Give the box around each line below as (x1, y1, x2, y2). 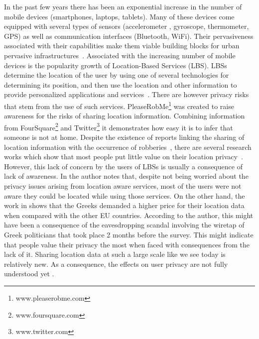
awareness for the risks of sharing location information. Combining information (4, 111, 245, 121)
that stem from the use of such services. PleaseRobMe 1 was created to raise (4, 99, 234, 111)
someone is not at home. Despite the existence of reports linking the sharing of (4, 132, 245, 142)
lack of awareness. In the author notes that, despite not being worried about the (4, 171, 249, 181)
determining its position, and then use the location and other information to (4, 79, 237, 90)
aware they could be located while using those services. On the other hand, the (4, 190, 245, 201)
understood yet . (4, 268, 54, 279)
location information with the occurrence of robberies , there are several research (4, 141, 252, 152)
